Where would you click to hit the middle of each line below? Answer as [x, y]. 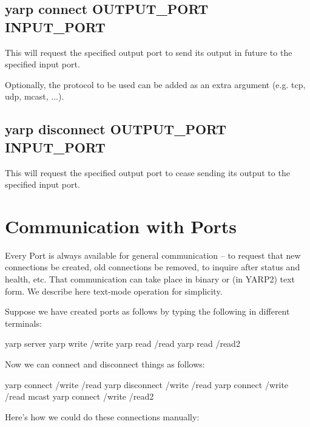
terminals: [23, 323]
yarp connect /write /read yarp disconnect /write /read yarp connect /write [147, 384]
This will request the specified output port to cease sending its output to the [147, 172]
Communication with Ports [121, 226]
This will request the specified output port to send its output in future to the [149, 52]
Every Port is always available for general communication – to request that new [153, 255]
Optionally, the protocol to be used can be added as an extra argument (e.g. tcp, [155, 84]
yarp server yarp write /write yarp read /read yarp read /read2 [123, 343]
